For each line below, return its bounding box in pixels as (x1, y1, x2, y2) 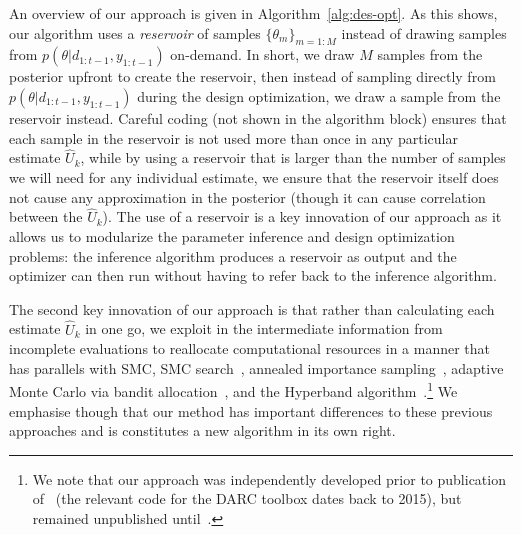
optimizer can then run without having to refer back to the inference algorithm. (9, 265, 497, 286)
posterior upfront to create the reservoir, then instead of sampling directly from (9, 66, 496, 87)
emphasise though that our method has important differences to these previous (9, 400, 493, 421)
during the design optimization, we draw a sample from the (137, 85, 501, 106)
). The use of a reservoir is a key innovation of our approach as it (102, 206, 502, 227)
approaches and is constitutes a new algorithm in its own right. (9, 420, 396, 441)
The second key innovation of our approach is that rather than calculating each (9, 298, 495, 319)
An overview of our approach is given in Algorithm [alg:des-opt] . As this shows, (9, 3, 498, 23)
